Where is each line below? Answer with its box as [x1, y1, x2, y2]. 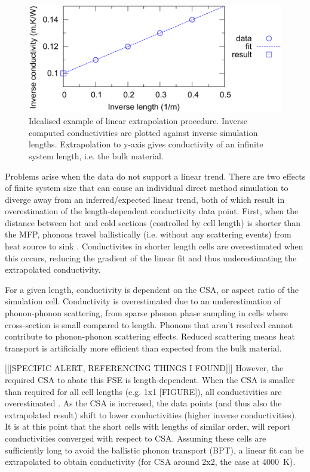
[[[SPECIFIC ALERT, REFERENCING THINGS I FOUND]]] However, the [5, 362, 284, 374]
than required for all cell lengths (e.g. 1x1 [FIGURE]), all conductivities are [5, 385, 282, 397]
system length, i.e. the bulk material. [29, 149, 164, 162]
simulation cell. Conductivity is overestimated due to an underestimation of [5, 295, 281, 307]
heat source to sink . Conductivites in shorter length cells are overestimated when [5, 240, 303, 252]
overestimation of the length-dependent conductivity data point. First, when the [5, 205, 299, 217]
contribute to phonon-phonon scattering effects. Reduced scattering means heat [5, 330, 295, 343]
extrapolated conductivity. [5, 263, 101, 276]
